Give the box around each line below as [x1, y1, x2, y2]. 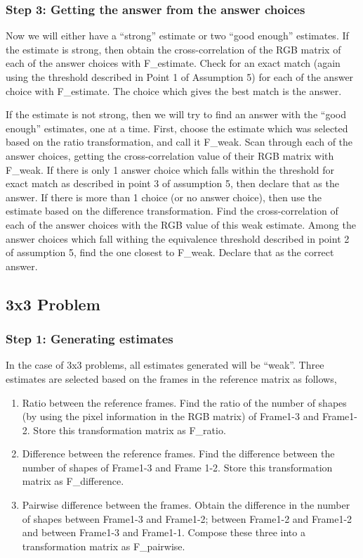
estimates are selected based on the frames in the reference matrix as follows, [6, 371, 337, 386]
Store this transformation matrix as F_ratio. [33, 422, 226, 437]
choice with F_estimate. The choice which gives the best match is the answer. [6, 83, 342, 98]
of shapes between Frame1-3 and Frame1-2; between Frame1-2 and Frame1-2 [22, 511, 352, 526]
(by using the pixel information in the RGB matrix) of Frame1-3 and [22, 409, 319, 424]
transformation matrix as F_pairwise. [22, 538, 185, 553]
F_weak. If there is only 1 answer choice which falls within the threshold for [6, 162, 335, 177]
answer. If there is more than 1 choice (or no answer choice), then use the [6, 189, 322, 204]
